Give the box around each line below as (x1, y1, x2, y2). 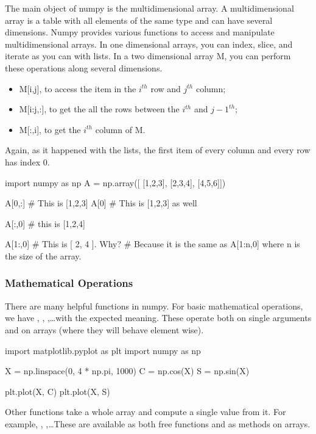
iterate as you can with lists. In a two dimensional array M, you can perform (5, 49, 291, 62)
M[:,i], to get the (19, 123, 81, 136)
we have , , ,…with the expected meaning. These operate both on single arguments (5, 311, 312, 324)
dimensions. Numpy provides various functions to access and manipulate (5, 26, 275, 38)
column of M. (95, 123, 146, 136)
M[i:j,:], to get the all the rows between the (19, 103, 180, 115)
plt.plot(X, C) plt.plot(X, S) (5, 385, 110, 397)
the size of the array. (5, 249, 82, 262)
